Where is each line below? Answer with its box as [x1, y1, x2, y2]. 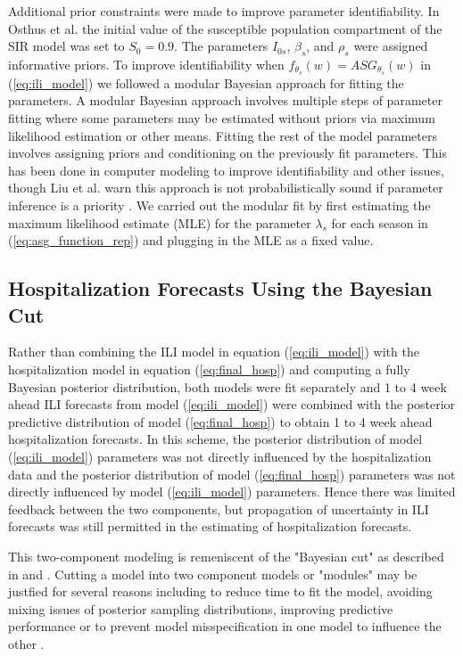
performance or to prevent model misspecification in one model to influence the [8, 617, 442, 635]
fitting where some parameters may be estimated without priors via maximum [8, 109, 435, 127]
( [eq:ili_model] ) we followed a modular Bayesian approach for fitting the [8, 73, 404, 92]
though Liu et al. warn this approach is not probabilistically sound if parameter [8, 178, 443, 197]
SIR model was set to [8, 37, 125, 55]
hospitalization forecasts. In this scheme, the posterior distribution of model [8, 430, 423, 448]
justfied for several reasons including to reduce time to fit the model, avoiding [8, 582, 433, 601]
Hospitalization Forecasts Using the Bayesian [8, 275, 433, 302]
